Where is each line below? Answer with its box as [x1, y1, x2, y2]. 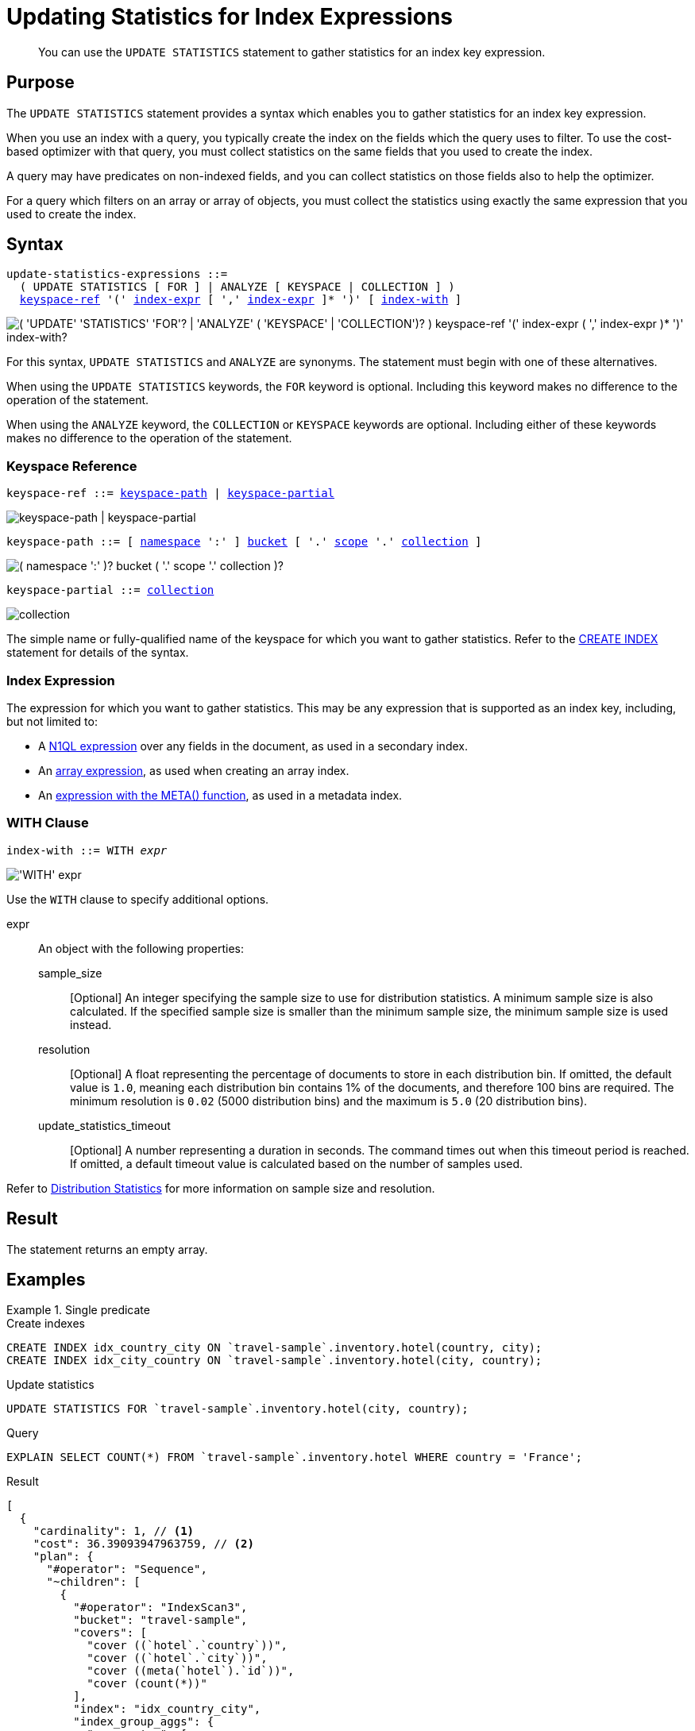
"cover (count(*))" [87, 1677, 207, 1691]
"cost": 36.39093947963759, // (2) [33, 1537, 254, 1551]
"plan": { [33, 1550, 94, 1563]
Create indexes [6, 1317, 85, 1331]
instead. [70, 1017, 112, 1031]
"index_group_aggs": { [73, 1715, 214, 1729]
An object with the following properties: [38, 941, 245, 955]
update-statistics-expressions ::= [6, 268, 228, 281]
